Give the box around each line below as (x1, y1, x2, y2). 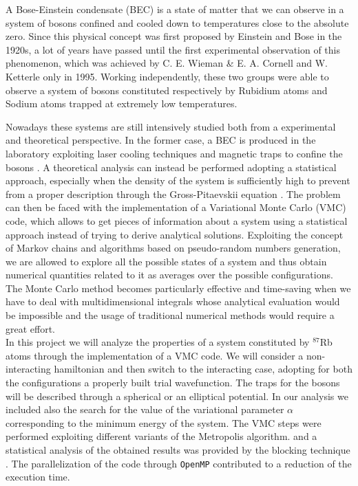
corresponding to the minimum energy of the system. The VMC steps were (6, 415, 322, 430)
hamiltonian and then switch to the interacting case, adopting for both (54, 362, 352, 376)
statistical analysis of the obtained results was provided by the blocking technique (6, 443, 350, 456)
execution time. (6, 470, 70, 484)
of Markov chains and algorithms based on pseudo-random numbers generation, (6, 241, 341, 255)
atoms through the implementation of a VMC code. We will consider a (6, 348, 304, 362)
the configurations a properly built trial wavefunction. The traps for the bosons (6, 375, 340, 390)
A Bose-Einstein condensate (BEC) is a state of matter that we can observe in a (6, 2, 344, 16)
